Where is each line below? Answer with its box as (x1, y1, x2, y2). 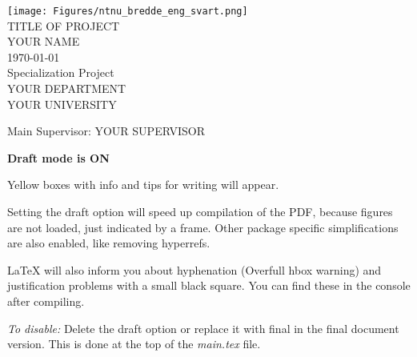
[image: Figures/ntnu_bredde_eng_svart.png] (7, 6, 248, 17)
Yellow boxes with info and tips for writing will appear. (7, 176, 279, 193)
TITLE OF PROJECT (7, 17, 120, 34)
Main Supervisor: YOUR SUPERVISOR (7, 122, 205, 139)
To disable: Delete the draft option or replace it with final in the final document (7, 319, 399, 336)
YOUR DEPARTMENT (7, 80, 126, 97)
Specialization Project (7, 64, 114, 81)
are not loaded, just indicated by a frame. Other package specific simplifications (7, 219, 399, 235)
